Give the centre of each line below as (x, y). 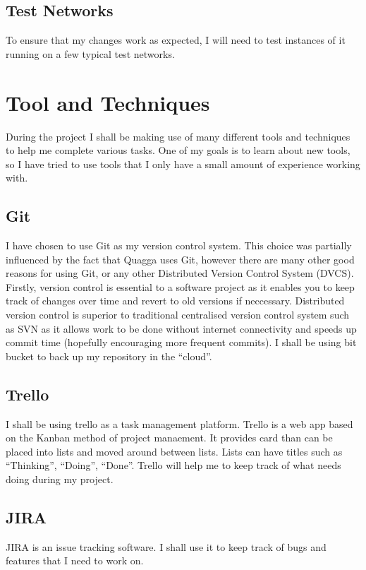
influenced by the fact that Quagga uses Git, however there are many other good (180, 259)
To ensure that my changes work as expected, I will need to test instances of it (176, 40)
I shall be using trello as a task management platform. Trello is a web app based (179, 423)
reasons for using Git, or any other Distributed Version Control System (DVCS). (180, 273)
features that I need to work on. (75, 560)
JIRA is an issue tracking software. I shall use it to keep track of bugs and (166, 546)
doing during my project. (60, 479)
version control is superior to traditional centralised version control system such (178, 315)
